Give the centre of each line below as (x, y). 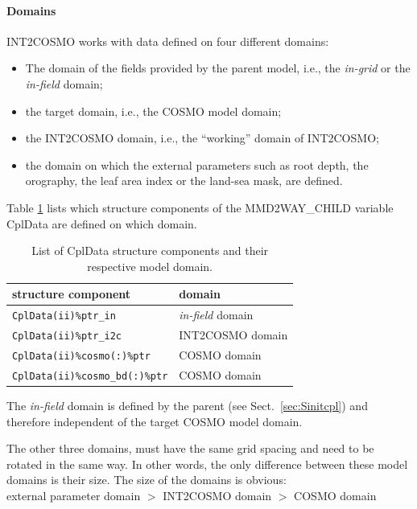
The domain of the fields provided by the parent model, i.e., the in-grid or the (218, 68)
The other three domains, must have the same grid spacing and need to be (190, 448)
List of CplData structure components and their (150, 250)
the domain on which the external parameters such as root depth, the (197, 164)
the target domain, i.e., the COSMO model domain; (153, 111)
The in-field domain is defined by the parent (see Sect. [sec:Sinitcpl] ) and (187, 406)
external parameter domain (74, 496)
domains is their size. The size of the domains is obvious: (147, 480)
